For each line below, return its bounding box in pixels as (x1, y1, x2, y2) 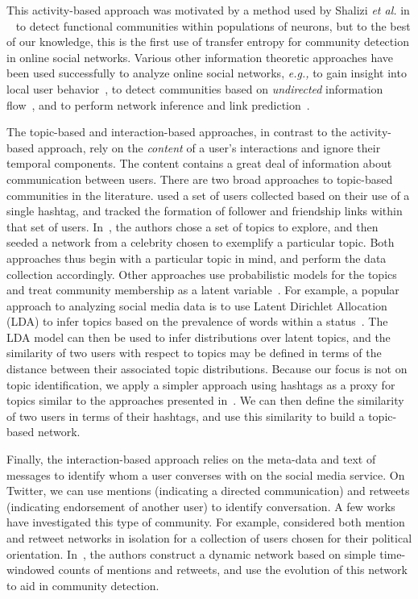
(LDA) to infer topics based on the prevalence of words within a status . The (6, 313, 388, 330)
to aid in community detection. (6, 576, 159, 593)
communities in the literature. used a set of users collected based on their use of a (6, 186, 410, 203)
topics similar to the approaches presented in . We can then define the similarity (6, 392, 404, 409)
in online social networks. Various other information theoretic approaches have (6, 48, 394, 65)
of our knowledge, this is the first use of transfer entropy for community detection (6, 33, 409, 50)
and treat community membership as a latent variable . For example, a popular (6, 281, 399, 298)
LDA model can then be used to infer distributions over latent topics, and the (6, 328, 391, 345)
